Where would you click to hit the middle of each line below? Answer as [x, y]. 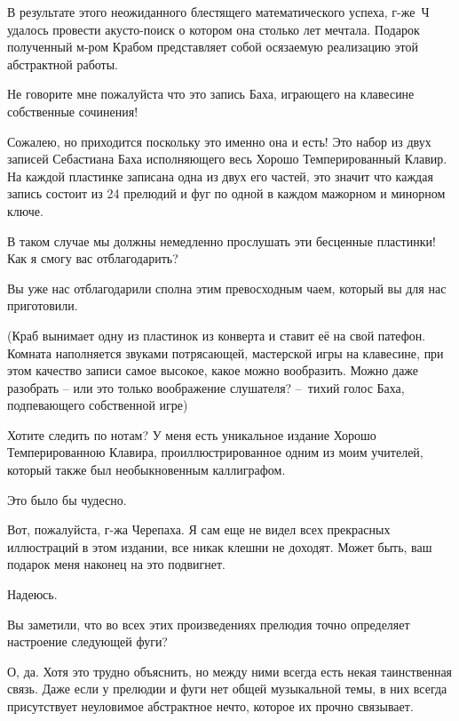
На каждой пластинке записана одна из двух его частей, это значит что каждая [220, 176]
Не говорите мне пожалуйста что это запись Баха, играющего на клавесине [211, 94]
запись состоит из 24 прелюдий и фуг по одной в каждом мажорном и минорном [226, 193]
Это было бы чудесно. [67, 499]
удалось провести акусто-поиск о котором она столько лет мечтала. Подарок [214, 29]
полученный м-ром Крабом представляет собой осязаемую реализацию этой [213, 47]
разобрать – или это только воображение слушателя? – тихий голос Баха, [206, 387]
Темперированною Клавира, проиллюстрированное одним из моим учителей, [215, 452]
